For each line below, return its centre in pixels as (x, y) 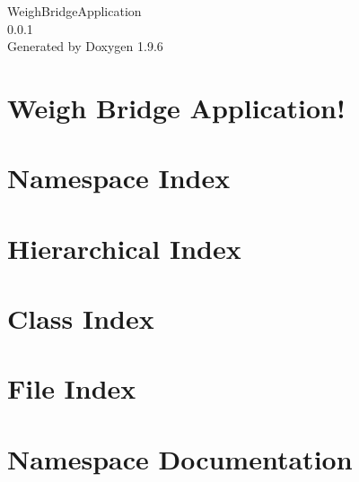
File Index (72, 388)
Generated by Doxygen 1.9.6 (85, 46)
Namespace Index (119, 178)
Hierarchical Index (124, 248)
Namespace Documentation (180, 458)
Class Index (81, 318)
